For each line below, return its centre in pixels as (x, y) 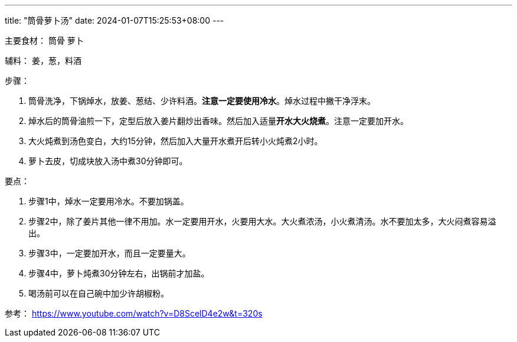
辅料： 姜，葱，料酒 (43, 61)
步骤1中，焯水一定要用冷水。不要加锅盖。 (109, 201)
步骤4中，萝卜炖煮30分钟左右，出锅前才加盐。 (119, 273)
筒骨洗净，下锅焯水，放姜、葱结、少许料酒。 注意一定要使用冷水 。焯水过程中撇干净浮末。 (202, 101)
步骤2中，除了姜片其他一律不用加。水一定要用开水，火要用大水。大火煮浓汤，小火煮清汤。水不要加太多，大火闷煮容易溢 (262, 221)
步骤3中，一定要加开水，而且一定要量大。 (109, 253)
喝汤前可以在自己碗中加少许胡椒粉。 (99, 293)
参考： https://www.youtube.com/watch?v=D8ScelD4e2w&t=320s (134, 313)
